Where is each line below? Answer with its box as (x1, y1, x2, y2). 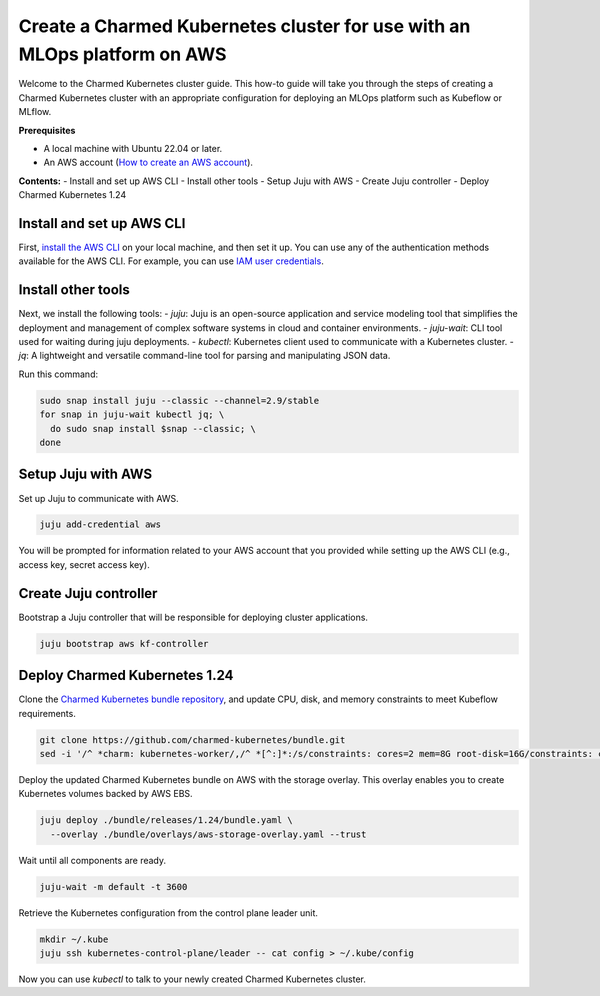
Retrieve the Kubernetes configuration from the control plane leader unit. (18, 906, 319, 919)
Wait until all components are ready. (18, 854, 167, 866)
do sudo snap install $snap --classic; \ (50, 423, 257, 434)
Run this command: (18, 368, 99, 380)
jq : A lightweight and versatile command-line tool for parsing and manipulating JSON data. (18, 350, 391, 362)
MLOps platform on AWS (18, 43, 227, 65)
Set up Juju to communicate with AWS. (18, 492, 179, 504)
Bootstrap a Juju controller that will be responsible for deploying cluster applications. (18, 611, 369, 623)
